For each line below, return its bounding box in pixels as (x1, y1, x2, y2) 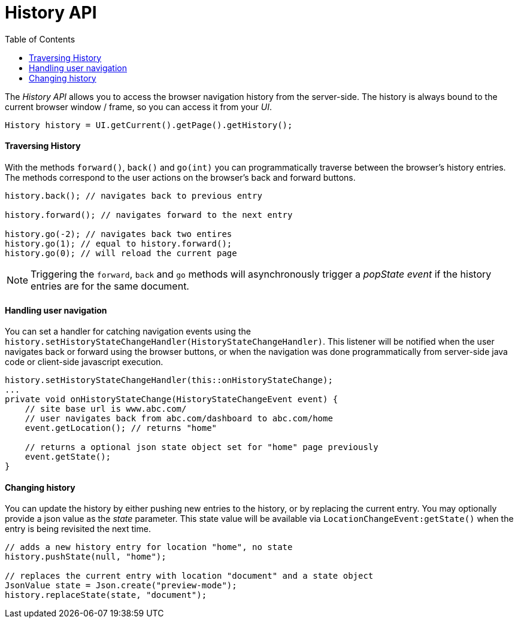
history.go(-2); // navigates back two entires (5, 229, 232, 239)
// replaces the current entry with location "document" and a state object (5, 571, 374, 581)
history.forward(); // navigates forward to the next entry (5, 209, 293, 220)
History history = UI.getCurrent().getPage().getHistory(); (5, 120, 293, 130)
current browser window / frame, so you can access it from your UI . (5, 101, 272, 112)
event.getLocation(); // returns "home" (25, 423, 217, 433)
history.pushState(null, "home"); (5, 552, 166, 562)
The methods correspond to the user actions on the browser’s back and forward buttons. (5, 172, 356, 183)
